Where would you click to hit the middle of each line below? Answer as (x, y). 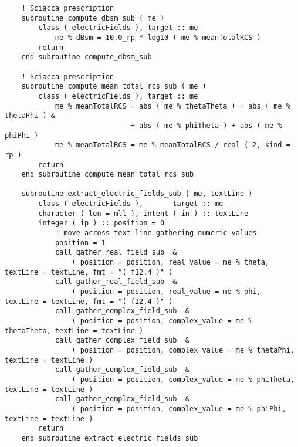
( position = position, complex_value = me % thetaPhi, (183, 350)
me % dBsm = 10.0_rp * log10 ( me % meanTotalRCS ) (158, 37)
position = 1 (80, 243)
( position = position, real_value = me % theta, (171, 263)
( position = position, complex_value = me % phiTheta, (183, 379)
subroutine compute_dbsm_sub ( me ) (93, 18)
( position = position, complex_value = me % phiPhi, (179, 409)
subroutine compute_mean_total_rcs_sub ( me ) (114, 87)
